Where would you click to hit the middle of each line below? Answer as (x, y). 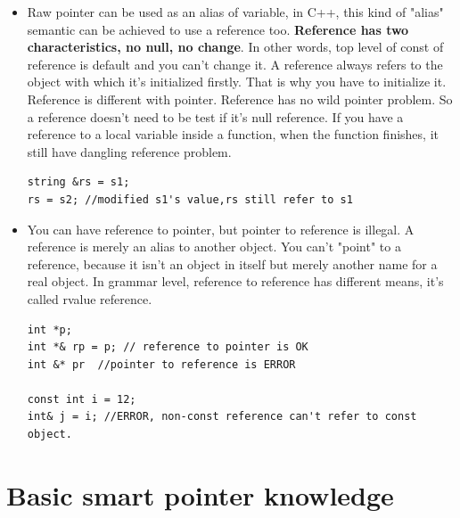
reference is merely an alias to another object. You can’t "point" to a (214, 247)
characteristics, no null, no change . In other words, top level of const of (235, 47)
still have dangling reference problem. (129, 151)
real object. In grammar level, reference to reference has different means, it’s (235, 281)
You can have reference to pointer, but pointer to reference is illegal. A (221, 229)
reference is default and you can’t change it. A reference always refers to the (235, 64)
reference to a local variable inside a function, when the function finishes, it (233, 134)
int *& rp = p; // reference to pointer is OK (168, 347)
